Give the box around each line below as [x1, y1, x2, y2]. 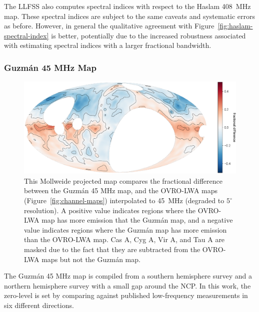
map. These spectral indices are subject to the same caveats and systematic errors [4, 10, 255, 21]
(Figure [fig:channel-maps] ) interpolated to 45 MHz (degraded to [24, 195, 224, 206]
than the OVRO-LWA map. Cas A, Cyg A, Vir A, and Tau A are [24, 234, 225, 245]
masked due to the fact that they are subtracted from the [24, 244, 200, 255]
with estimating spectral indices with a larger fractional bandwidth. [4, 40, 211, 50]
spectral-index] [4, 30, 49, 40]
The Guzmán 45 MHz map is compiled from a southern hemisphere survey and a [4, 271, 252, 281]
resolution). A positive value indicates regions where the [24, 205, 196, 215]
